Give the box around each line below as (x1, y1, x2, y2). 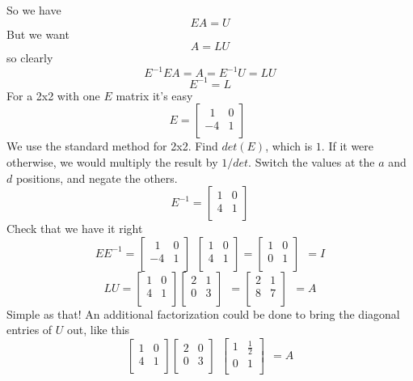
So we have (6, 2, 61, 18)
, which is (265, 138, 313, 155)
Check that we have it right (6, 220, 143, 237)
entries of (6, 321, 53, 338)
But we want (6, 25, 70, 42)
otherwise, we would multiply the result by (6, 153, 218, 170)
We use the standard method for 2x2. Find (6, 138, 218, 155)
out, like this (67, 321, 130, 338)
